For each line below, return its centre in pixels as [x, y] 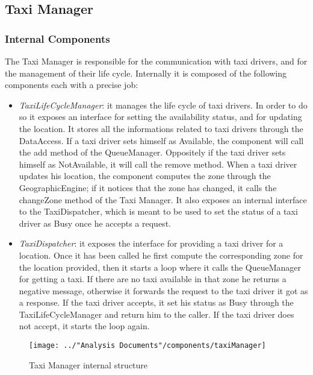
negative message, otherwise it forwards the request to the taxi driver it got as [163, 290]
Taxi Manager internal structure [88, 364]
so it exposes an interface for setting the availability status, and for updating [160, 117]
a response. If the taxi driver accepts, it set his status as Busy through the [156, 302]
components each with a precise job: [72, 85]
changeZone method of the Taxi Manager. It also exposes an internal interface [163, 199]
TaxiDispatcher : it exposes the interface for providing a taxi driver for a [151, 243]
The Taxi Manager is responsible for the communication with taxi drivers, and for [156, 61]
